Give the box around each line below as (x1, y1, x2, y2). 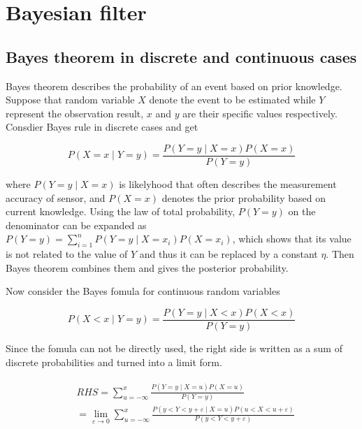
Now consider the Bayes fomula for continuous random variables (6, 284, 280, 298)
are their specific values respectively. (182, 106, 338, 120)
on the (288, 204, 316, 219)
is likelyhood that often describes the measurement (119, 177, 337, 191)
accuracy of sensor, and (6, 190, 106, 205)
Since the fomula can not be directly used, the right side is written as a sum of (6, 341, 342, 356)
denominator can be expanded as (6, 217, 147, 232)
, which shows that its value (232, 231, 352, 246)
